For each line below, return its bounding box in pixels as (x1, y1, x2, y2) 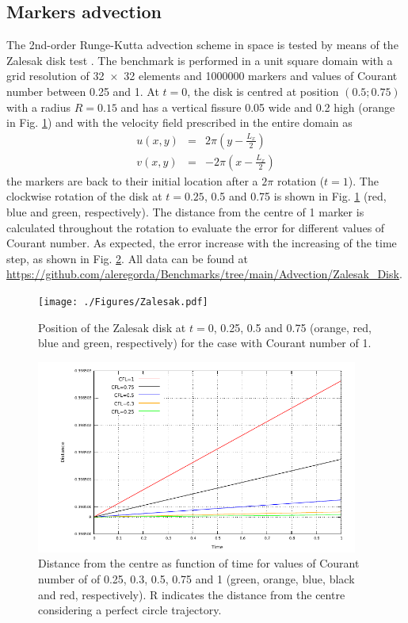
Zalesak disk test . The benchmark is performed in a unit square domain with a (6, 52, 393, 68)
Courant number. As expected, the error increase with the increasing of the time (6, 235, 397, 251)
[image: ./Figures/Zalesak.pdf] (38, 296, 208, 308)
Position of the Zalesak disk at (38, 319, 186, 335)
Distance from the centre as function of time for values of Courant (38, 555, 360, 571)
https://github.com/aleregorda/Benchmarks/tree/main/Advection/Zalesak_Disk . (6, 266, 402, 282)
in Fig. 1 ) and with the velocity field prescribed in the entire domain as (6, 114, 353, 131)
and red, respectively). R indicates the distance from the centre (38, 586, 345, 602)
